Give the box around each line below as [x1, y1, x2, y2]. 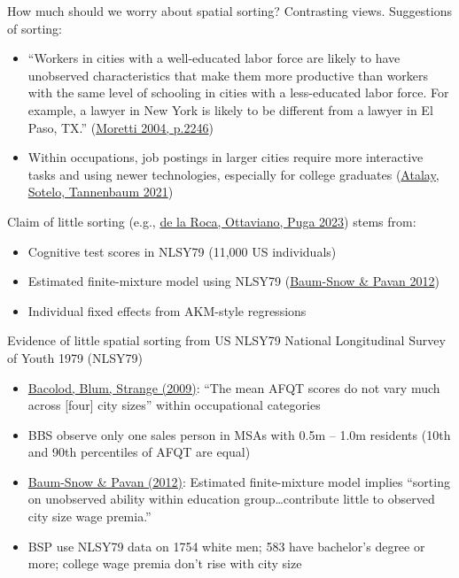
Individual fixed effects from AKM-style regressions [27, 301, 307, 320]
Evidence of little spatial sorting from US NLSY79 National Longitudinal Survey [7, 331, 446, 350]
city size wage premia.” [27, 507, 152, 526]
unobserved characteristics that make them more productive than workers [27, 66, 429, 84]
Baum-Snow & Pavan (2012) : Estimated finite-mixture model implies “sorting [27, 472, 450, 490]
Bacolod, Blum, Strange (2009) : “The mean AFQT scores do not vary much [27, 378, 440, 397]
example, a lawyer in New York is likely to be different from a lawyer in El [27, 100, 433, 119]
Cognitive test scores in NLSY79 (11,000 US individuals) [27, 242, 337, 260]
